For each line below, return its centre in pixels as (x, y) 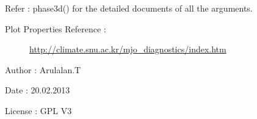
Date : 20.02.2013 (38, 90)
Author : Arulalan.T (43, 69)
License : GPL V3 (38, 110)
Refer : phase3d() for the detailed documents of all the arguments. (129, 8)
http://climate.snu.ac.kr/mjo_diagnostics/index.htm (128, 49)
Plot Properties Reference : (56, 28)
